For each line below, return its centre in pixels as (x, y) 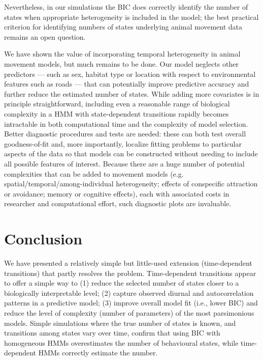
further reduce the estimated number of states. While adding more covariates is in (132, 93)
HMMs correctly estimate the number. (98, 353)
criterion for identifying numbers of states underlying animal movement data (123, 27)
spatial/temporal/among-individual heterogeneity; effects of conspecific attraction (131, 184)
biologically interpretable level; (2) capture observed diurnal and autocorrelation (129, 293)
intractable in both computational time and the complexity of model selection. (126, 123)
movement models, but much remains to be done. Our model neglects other (121, 63)
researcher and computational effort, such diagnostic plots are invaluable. (118, 203)
